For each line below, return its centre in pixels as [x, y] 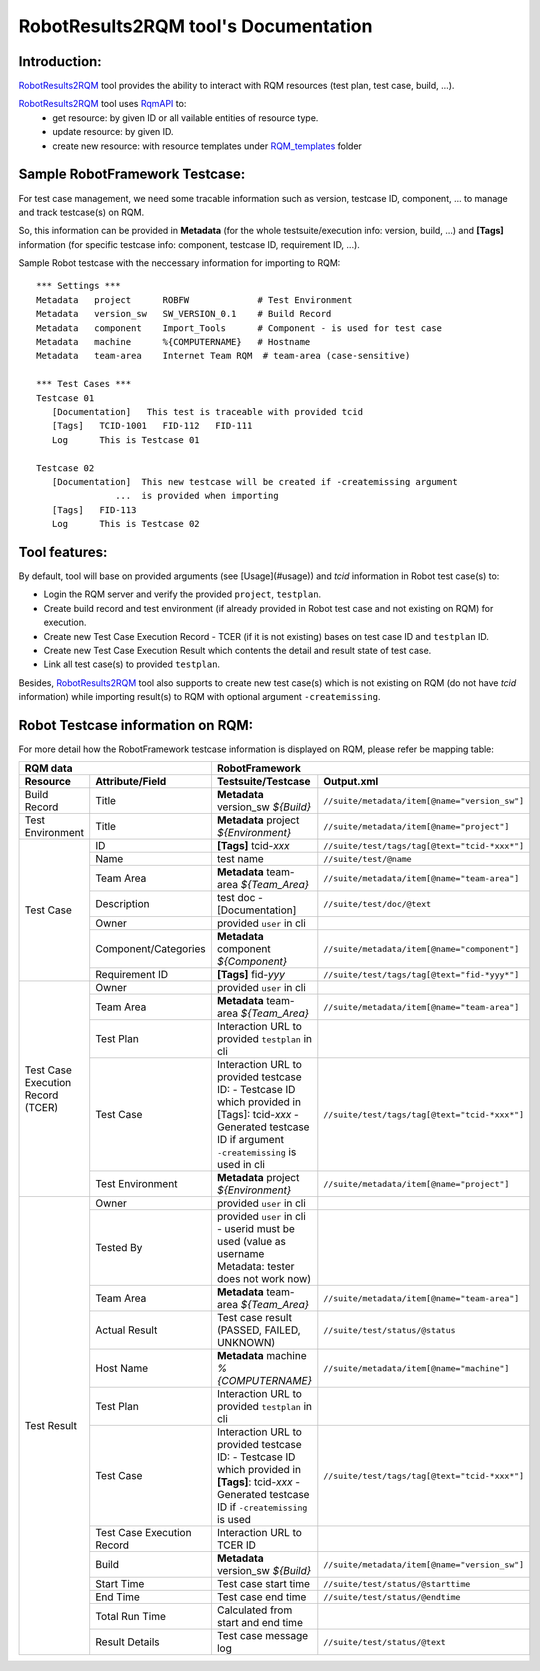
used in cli [240, 1165]
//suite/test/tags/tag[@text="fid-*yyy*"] [421, 974]
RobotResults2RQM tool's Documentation [195, 26]
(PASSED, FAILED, [258, 1330]
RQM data [48, 768]
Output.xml [351, 782]
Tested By [119, 1248]
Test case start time [263, 1584]
